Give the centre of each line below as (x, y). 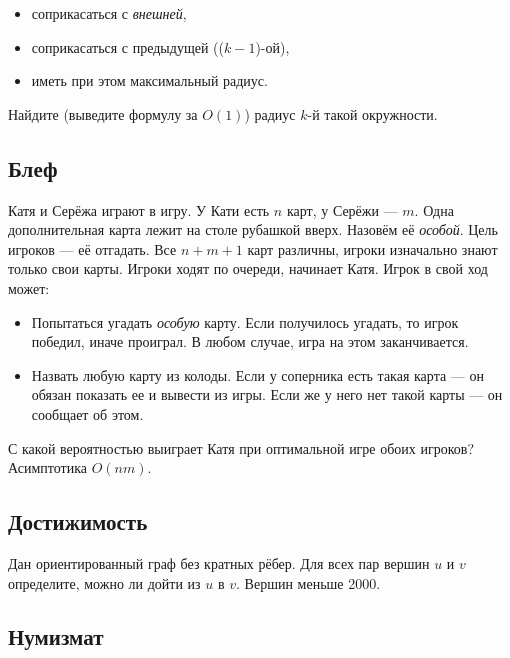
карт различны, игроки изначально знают (372, 248)
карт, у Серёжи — (342, 209)
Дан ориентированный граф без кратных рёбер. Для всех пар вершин (219, 562)
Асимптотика (47, 467)
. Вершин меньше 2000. (308, 582)
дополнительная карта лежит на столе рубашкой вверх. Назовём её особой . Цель (253, 229)
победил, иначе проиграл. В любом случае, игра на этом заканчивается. (250, 341)
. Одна (434, 209)
